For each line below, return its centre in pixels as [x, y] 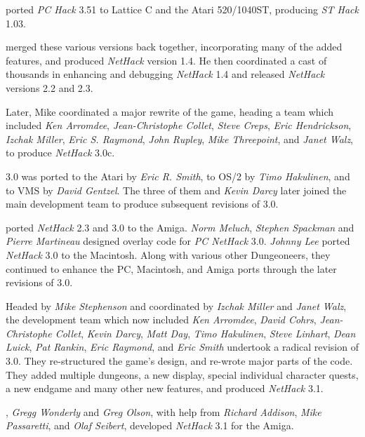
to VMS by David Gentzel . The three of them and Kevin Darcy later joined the [176, 190]
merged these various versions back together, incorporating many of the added [174, 47]
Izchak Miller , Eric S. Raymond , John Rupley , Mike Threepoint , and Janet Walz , [180, 139]
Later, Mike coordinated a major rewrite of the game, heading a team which [170, 111]
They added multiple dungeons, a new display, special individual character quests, [182, 374]
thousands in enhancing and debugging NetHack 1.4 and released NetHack [165, 74]
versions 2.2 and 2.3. [49, 87]
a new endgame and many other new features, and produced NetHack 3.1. [165, 388]
